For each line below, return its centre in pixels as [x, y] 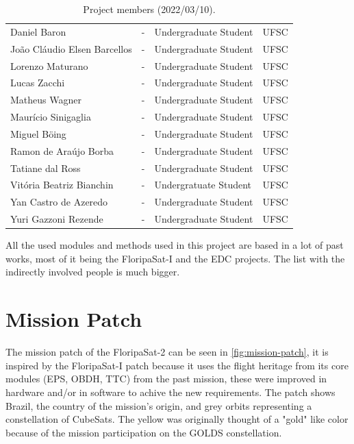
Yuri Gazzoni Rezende [57, 219]
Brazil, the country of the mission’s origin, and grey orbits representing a [159, 405]
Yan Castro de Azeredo [59, 202]
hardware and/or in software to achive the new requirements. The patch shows [170, 392]
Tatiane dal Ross [46, 168]
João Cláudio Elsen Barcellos [71, 48]
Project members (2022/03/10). [149, 9]
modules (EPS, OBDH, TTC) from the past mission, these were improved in [166, 379]
